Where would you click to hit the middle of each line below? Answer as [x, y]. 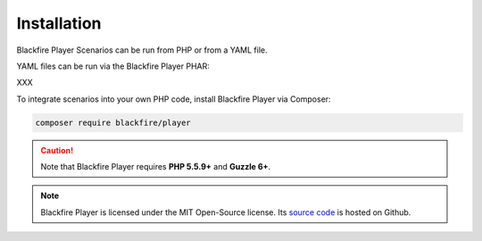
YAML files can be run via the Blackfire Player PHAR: [113, 66]
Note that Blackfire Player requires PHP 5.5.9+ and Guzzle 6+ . [156, 167]
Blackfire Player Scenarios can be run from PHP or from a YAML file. [142, 50]
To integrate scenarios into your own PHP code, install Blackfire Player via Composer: [174, 99]
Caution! [57, 150]
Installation [59, 23]
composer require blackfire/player [113, 122]
